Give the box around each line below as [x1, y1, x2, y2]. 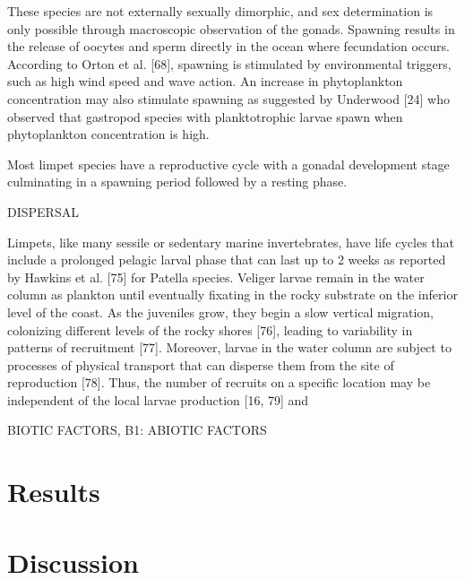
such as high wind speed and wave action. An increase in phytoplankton [7, 72, 403, 91]
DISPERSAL [7, 202, 79, 221]
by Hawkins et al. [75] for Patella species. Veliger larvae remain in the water [7, 267, 425, 286]
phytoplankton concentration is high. [7, 125, 210, 143]
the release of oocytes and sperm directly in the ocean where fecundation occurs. [7, 37, 450, 56]
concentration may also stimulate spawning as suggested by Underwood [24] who [7, 89, 451, 108]
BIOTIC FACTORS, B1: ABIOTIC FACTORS [7, 420, 267, 439]
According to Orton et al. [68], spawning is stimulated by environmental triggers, [7, 54, 452, 73]
